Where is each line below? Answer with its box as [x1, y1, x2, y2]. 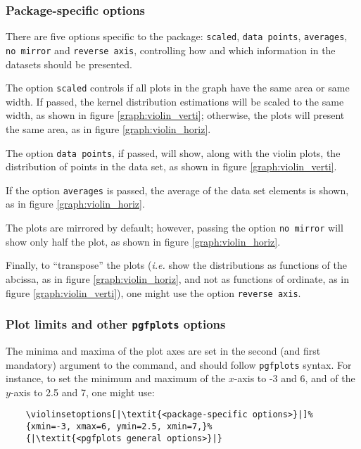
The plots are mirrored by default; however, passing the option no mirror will [6, 220, 343, 235]
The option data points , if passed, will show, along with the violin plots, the [6, 145, 341, 160]
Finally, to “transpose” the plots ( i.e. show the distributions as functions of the [6, 258, 347, 272]
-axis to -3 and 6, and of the [234, 371, 355, 386]
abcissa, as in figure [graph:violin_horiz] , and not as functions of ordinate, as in [6, 271, 349, 286]
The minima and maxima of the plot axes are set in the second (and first [6, 343, 321, 358]
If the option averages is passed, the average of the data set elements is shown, [6, 182, 349, 197]
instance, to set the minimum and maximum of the [6, 371, 226, 386]
